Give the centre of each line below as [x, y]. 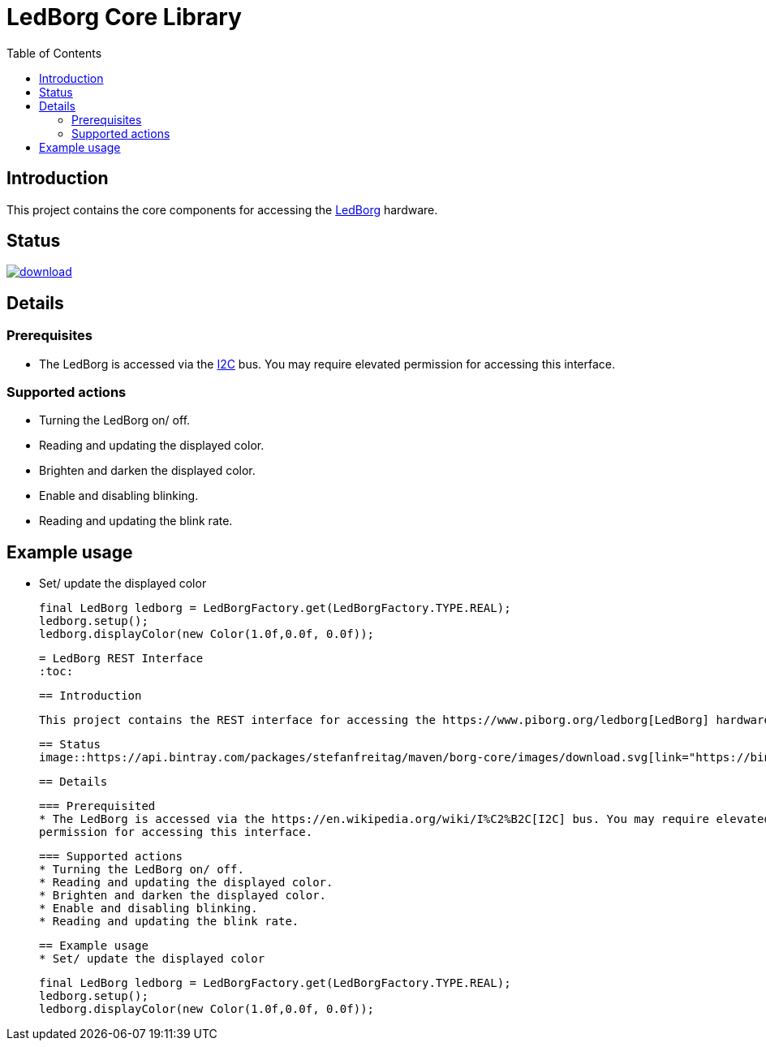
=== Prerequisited [97, 806]
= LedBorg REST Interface [121, 659]
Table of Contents [54, 53]
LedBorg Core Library [124, 17]
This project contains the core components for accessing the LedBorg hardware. [222, 209]
